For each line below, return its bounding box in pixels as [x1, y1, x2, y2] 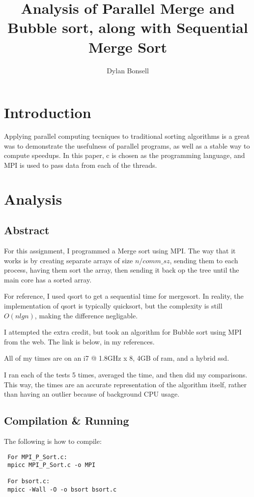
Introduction [4, 102, 91, 123]
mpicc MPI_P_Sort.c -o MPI [7, 462, 96, 469]
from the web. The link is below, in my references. [4, 336, 155, 346]
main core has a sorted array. [4, 274, 92, 284]
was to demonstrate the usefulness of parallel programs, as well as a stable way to [4, 140, 250, 151]
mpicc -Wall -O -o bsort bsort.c [7, 486, 117, 494]
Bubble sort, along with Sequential [7, 17, 248, 37]
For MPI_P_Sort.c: [7, 453, 67, 461]
